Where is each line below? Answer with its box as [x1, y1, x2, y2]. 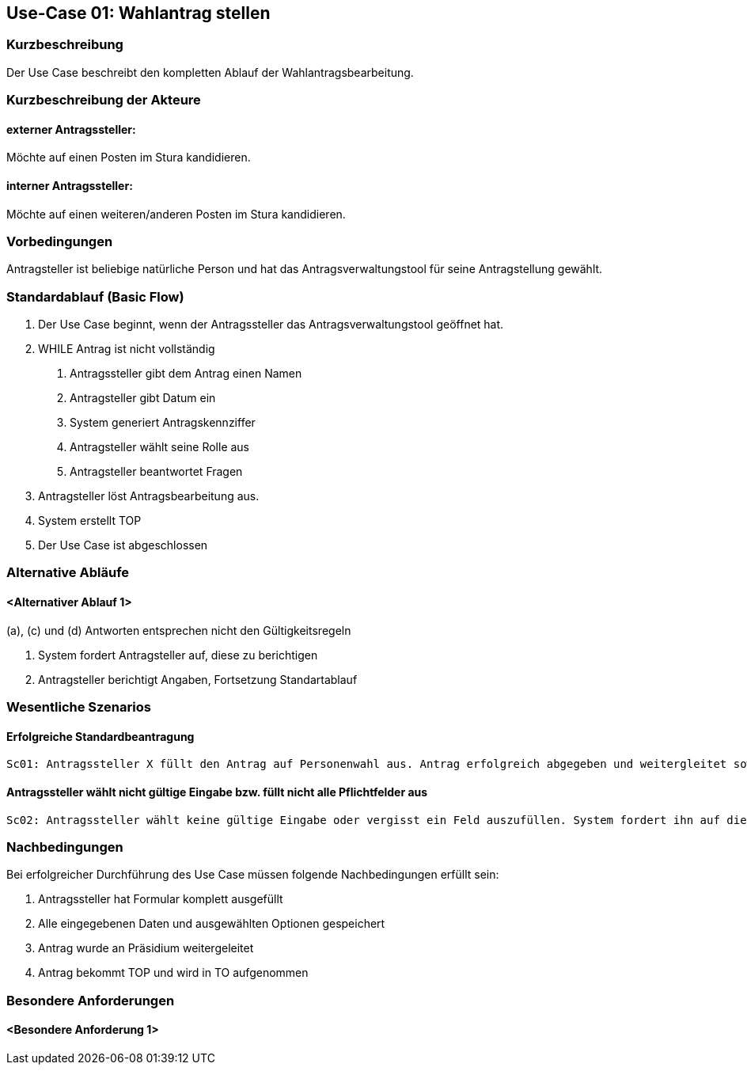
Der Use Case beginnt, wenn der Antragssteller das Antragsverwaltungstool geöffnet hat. [38, 317, 504, 332]
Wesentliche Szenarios [6, 699, 151, 716]
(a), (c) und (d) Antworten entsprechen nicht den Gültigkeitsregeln [6, 623, 351, 637]
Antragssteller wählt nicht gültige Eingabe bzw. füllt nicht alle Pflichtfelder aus [6, 784, 428, 799]
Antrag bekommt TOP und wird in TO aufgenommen [38, 966, 309, 980]
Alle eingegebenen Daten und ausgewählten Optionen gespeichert [38, 917, 385, 931]
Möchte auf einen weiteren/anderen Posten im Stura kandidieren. [6, 207, 346, 221]
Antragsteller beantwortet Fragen [70, 465, 243, 479]
